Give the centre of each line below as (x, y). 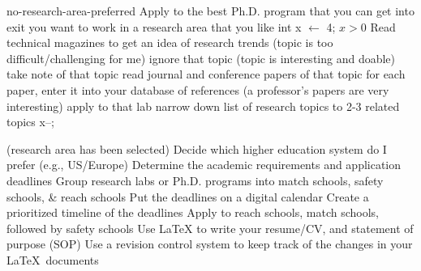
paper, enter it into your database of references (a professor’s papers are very (198, 89)
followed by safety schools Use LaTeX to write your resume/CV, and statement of (210, 228)
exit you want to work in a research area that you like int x (154, 26)
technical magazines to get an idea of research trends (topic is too (170, 42)
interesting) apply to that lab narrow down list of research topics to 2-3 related (203, 106)
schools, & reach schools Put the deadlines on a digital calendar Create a (188, 196)
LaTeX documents (53, 259)
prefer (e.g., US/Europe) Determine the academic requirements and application (204, 165)
